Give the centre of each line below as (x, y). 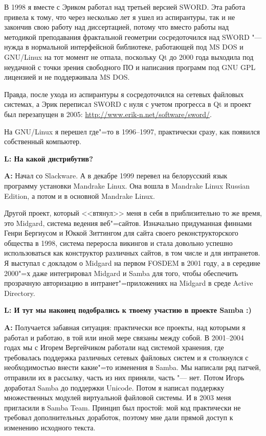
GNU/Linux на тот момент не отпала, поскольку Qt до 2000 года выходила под (129, 56)
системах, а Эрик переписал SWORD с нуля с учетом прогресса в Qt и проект (128, 104)
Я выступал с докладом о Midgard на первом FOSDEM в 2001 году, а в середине (132, 263)
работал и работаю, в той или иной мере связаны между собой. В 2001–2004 (124, 337)
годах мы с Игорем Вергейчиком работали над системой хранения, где (114, 347)
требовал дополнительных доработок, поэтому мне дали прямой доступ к (119, 417)
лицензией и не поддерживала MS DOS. (67, 77)
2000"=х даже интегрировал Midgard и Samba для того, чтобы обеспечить (121, 273)
